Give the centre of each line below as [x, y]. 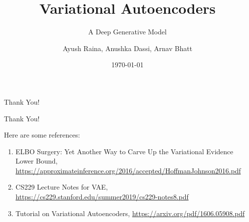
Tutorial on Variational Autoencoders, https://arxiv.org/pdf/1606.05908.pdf [130, 213]
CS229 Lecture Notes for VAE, [62, 187]
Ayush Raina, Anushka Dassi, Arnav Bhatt [127, 48]
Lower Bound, [37, 161]
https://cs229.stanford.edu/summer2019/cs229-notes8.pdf [102, 197]
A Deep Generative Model [127, 32]
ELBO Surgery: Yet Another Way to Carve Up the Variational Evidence [124, 151]
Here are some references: [42, 135]
